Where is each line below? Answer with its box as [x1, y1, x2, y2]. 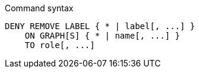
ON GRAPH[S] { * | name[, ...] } [24, 31, 181, 40]
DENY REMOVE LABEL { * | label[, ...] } [5, 21, 195, 31]
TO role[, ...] [24, 40, 95, 50]
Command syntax [5, 3, 74, 13]
